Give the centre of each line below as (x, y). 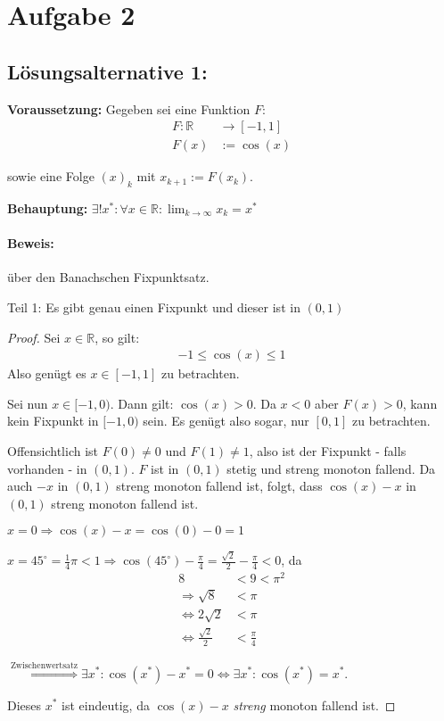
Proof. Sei (34, 337)
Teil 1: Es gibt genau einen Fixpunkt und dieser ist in (154, 307)
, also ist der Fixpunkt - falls (328, 451)
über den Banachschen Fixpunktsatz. (108, 277)
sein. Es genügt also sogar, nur (226, 421)
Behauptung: (48, 208)
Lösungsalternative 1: (107, 71)
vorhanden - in (47, 468)
